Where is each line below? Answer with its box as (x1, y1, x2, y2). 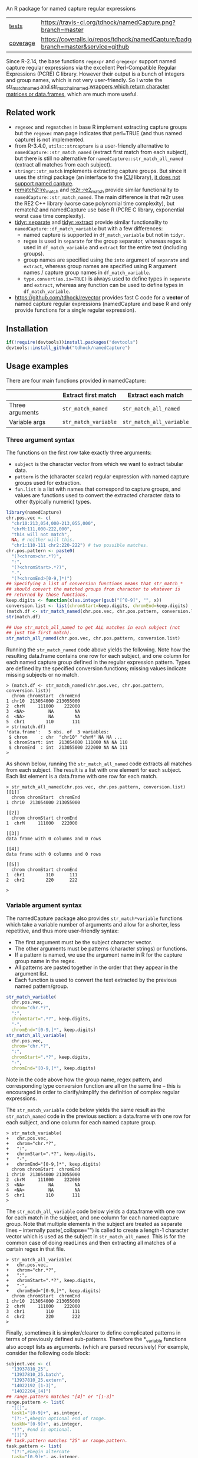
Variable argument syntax (6, 901, 82, 909)
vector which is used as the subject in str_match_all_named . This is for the (6, 1232, 186, 1240)
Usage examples (6, 361, 69, 371)
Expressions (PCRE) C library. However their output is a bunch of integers (6, 70, 184, 77)
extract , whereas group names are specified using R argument (23, 263, 177, 270)
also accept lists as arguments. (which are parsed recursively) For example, (6, 1343, 190, 1350)
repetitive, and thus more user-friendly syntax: (6, 927, 119, 934)
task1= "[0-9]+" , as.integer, (11, 1410, 83, 1416)
